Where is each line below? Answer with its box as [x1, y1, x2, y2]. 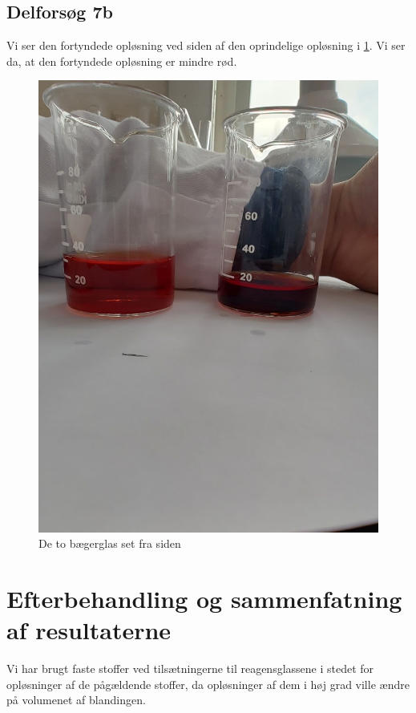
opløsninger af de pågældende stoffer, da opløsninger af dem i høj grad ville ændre [6, 675, 410, 692]
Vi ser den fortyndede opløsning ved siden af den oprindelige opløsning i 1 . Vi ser [6, 37, 406, 54]
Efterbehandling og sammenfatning [6, 581, 402, 614]
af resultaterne [6, 614, 172, 646]
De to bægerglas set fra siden [38, 535, 181, 552]
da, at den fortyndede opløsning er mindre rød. [6, 52, 237, 69]
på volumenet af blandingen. [6, 691, 146, 708]
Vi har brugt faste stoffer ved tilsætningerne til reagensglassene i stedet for [6, 660, 374, 677]
